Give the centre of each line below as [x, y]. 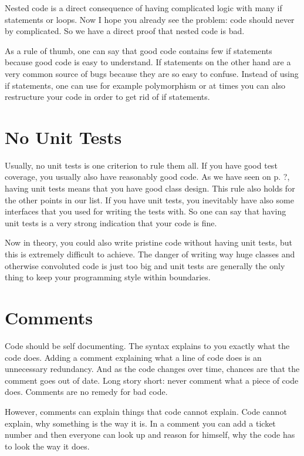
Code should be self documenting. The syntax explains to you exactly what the [147, 345]
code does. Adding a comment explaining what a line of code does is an [133, 357]
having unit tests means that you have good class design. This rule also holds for [150, 188]
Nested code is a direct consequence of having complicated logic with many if [143, 8]
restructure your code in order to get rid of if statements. [107, 97]
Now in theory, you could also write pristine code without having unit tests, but [149, 242]
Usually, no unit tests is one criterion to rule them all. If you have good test [141, 165]
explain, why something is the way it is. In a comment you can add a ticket [140, 423]
